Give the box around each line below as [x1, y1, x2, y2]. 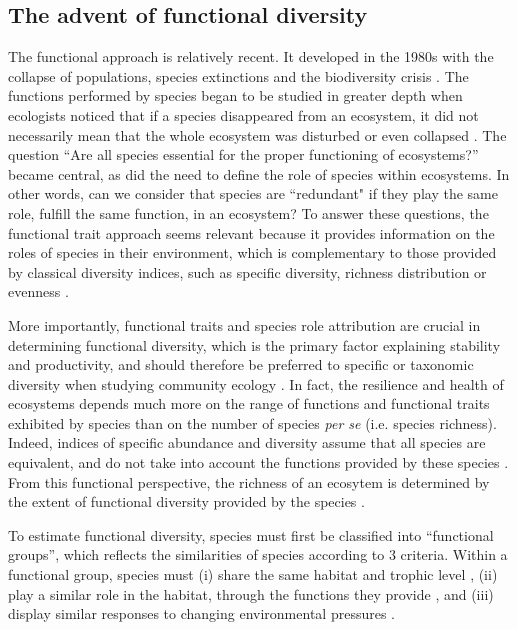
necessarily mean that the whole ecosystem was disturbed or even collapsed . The [8, 124, 507, 145]
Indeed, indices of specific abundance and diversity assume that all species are [8, 432, 486, 453]
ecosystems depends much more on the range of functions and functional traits [8, 393, 490, 414]
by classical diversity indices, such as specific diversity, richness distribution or [8, 261, 487, 282]
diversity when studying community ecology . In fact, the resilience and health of [8, 373, 504, 394]
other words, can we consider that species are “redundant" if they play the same [8, 183, 498, 204]
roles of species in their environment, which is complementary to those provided [8, 242, 497, 263]
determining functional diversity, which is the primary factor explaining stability [8, 334, 501, 355]
